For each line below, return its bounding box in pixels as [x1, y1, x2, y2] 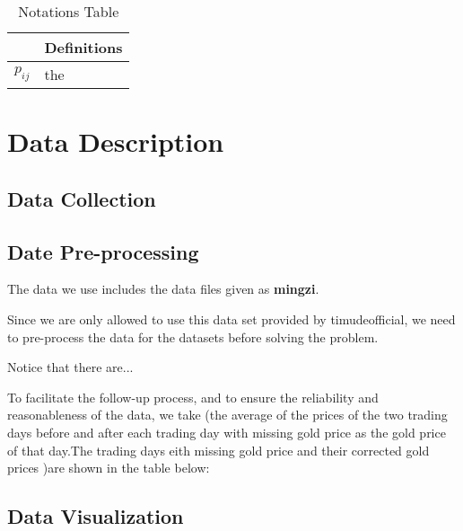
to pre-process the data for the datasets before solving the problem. [7, 327, 379, 346]
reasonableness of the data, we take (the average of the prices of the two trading [7, 405, 448, 424]
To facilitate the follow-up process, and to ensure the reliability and [7, 387, 379, 406]
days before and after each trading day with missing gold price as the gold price [7, 422, 446, 441]
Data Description [7, 123, 224, 160]
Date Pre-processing [7, 237, 199, 265]
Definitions [44, 37, 123, 58]
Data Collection [7, 184, 156, 212]
